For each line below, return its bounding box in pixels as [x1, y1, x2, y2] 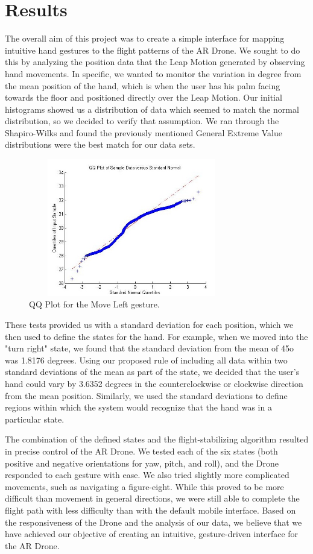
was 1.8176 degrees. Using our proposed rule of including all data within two [5, 353, 288, 366]
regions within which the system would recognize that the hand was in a [5, 401, 272, 414]
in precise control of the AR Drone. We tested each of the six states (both [5, 444, 278, 457]
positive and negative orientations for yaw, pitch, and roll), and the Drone [5, 456, 279, 469]
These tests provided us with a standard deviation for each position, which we [5, 318, 294, 331]
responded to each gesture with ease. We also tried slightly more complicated [5, 468, 289, 481]
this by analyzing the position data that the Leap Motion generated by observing [5, 55, 305, 68]
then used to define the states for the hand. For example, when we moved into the [5, 330, 308, 342]
